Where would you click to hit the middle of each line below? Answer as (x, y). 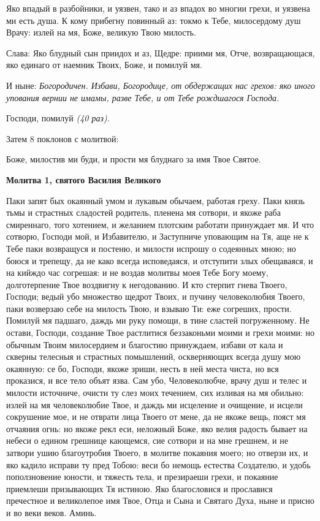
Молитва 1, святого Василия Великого (84, 179)
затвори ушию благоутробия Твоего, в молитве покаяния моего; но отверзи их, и (157, 452)
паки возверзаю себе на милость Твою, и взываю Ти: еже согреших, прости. (149, 308)
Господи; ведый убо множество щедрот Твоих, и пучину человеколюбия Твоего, (156, 296)
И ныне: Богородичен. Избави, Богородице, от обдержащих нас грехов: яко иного (161, 85)
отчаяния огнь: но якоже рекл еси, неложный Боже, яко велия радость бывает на (157, 428)
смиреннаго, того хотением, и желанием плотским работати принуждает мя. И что (160, 224)
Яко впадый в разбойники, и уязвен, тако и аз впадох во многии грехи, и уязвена (158, 8)
